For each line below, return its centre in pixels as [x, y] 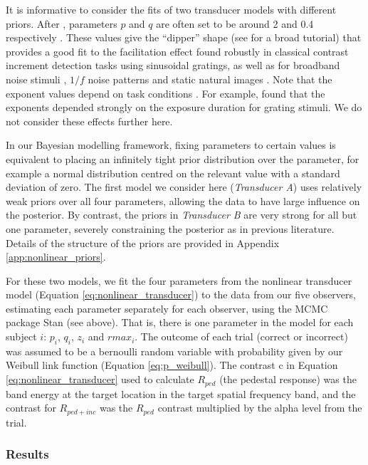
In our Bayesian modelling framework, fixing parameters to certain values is [171, 145]
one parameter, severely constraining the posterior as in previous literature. [170, 228]
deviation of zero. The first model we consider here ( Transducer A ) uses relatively [184, 187]
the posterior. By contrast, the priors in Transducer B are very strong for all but [182, 215]
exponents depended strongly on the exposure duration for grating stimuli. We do [184, 107]
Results [27, 454]
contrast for [31, 408]
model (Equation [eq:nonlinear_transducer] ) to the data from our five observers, [181, 294]
